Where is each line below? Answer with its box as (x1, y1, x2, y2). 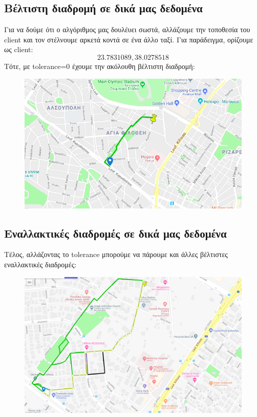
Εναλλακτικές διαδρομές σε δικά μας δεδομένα (4, 225, 227, 241)
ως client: (4, 44, 33, 55)
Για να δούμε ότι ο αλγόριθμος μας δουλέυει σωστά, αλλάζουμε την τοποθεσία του (4, 24, 250, 35)
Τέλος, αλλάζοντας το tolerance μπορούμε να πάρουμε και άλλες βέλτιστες (4, 249, 228, 260)
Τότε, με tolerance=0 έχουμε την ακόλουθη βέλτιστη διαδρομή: (4, 60, 195, 71)
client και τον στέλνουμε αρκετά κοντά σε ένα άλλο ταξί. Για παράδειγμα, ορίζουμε (4, 34, 253, 44)
